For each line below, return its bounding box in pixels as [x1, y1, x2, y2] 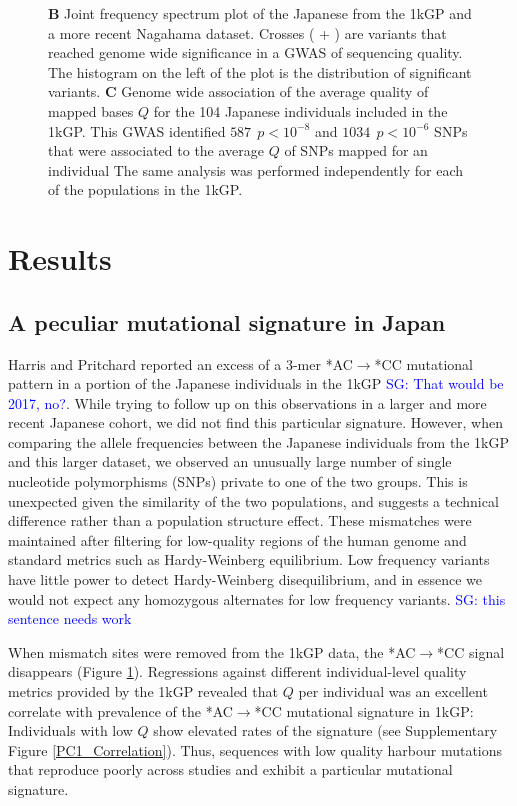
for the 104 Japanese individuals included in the [153, 100, 448, 121]
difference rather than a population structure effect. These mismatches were [8, 510, 472, 531]
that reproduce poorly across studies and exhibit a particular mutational [8, 759, 453, 780]
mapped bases [48, 100, 134, 121]
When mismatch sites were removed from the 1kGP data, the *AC [8, 641, 416, 662]
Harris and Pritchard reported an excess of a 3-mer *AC [8, 353, 353, 374]
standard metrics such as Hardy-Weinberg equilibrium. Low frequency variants [8, 549, 490, 570]
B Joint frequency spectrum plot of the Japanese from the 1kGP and [48, 3, 472, 23]
